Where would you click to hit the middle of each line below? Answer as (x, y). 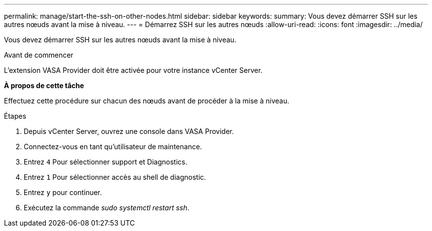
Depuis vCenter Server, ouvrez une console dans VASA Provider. (129, 131)
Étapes (15, 116)
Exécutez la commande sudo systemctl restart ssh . (107, 208)
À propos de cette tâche (44, 85)
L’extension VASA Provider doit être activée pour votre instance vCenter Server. (133, 70)
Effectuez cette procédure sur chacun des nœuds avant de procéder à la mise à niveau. (147, 101)
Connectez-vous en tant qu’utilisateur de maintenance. (113, 147)
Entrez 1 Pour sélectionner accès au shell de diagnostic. (115, 177)
